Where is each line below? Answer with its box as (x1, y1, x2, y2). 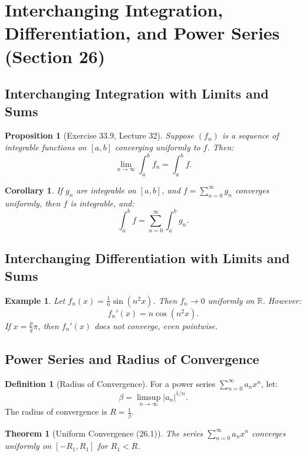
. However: (262, 294, 302, 306)
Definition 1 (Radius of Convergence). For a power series (5, 377, 216, 389)
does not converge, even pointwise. (94, 319, 218, 332)
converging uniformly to (114, 140, 200, 153)
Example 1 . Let (5, 294, 65, 306)
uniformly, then (5, 196, 61, 209)
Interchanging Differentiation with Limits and (5, 249, 290, 267)
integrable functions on (5, 140, 87, 153)
